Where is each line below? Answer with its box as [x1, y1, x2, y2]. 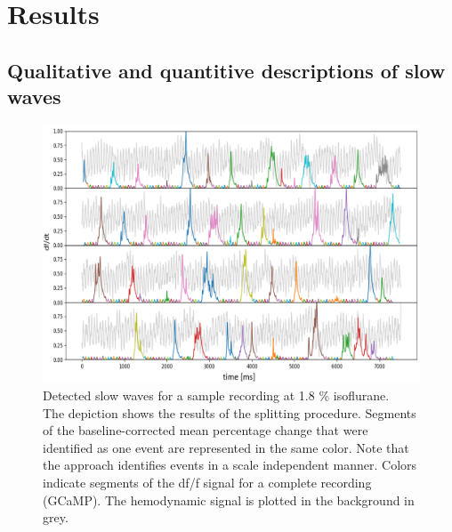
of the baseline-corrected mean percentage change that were [43, 421, 368, 439]
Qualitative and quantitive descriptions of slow [7, 56, 446, 84]
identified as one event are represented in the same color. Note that [43, 438, 409, 456]
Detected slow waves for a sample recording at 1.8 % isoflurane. [43, 385, 390, 404]
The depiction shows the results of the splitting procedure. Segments [43, 403, 416, 422]
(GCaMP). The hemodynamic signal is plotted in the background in [43, 490, 415, 509]
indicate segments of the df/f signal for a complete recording [43, 472, 372, 491]
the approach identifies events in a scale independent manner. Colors [43, 455, 417, 474]
